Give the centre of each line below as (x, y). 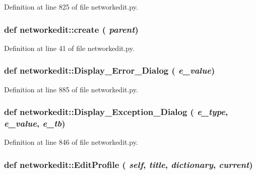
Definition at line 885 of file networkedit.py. (71, 89)
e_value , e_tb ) (35, 123)
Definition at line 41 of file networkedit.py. (69, 48)
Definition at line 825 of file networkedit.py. (71, 7)
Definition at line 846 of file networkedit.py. (71, 142)
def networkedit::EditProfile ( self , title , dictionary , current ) (129, 164)
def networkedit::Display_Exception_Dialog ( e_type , (116, 112)
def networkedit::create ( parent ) (71, 29)
